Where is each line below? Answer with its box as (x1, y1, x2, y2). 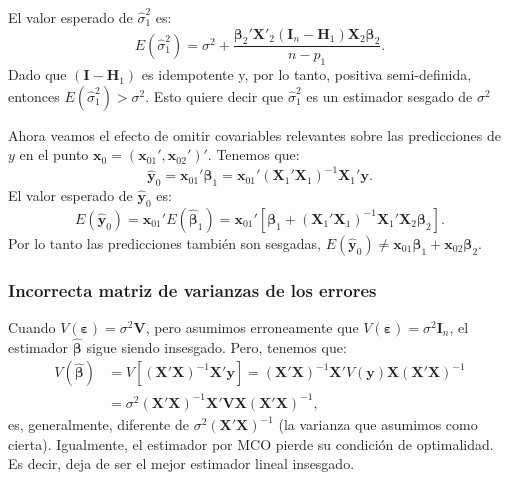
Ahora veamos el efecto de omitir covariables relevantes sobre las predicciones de (8, 124, 501, 145)
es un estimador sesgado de (306, 85, 473, 106)
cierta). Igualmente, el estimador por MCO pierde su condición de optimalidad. (8, 433, 494, 454)
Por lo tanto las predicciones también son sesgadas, (8, 232, 321, 253)
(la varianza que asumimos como (278, 414, 478, 434)
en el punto (19, 144, 89, 165)
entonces (8, 85, 60, 106)
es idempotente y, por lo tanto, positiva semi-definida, (141, 64, 472, 85)
